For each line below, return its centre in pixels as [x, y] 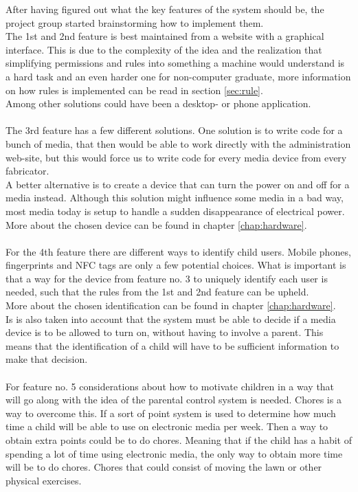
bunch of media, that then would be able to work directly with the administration [178, 143]
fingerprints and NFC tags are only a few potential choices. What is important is [176, 265]
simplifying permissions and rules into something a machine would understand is [175, 63]
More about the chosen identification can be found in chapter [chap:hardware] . [171, 305]
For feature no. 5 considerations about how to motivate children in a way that [170, 386]
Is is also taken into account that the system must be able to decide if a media [171, 318]
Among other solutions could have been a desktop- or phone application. [158, 103]
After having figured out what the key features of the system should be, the [165, 9]
